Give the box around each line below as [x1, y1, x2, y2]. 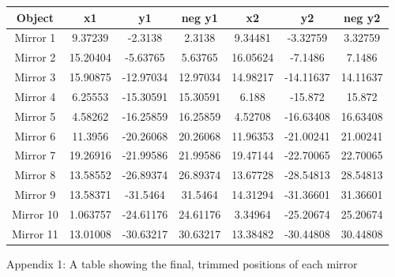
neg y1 [181, 9, 218, 25]
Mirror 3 [14, 69, 56, 85]
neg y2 [344, 9, 381, 25]
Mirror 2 [14, 49, 56, 66]
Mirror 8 [14, 167, 56, 183]
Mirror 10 [12, 205, 58, 222]
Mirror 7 [14, 147, 56, 163]
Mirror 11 [12, 225, 58, 241]
